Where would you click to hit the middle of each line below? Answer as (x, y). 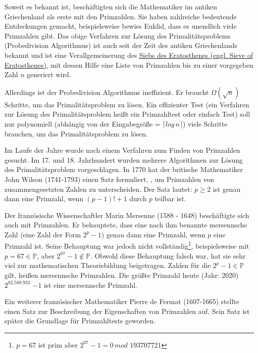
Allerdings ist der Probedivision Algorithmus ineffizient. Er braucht (107, 92)
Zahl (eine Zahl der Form (43, 234)
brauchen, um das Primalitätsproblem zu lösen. (76, 133)
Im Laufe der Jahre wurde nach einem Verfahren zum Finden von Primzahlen (122, 150)
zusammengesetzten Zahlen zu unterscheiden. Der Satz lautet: (98, 189)
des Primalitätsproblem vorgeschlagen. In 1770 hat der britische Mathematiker (124, 169)
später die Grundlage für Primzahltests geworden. (80, 321)
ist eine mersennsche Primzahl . (90, 285)
